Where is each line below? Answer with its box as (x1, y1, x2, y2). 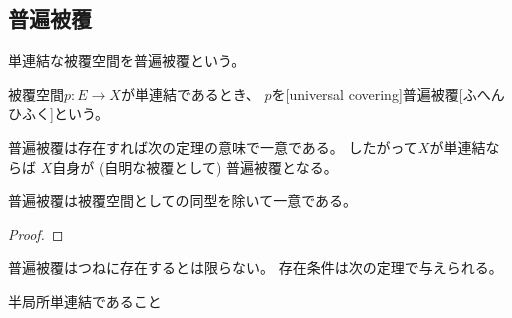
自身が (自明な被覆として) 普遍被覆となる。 (52, 156, 338, 177)
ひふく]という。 (8, 103, 110, 124)
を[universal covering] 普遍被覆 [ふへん (271, 83, 505, 104)
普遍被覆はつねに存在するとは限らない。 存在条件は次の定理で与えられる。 (8, 257, 503, 278)
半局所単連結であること (8, 290, 162, 311)
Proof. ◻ (8, 223, 64, 244)
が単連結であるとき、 (120, 83, 260, 104)
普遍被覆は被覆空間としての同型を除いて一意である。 (8, 190, 358, 211)
